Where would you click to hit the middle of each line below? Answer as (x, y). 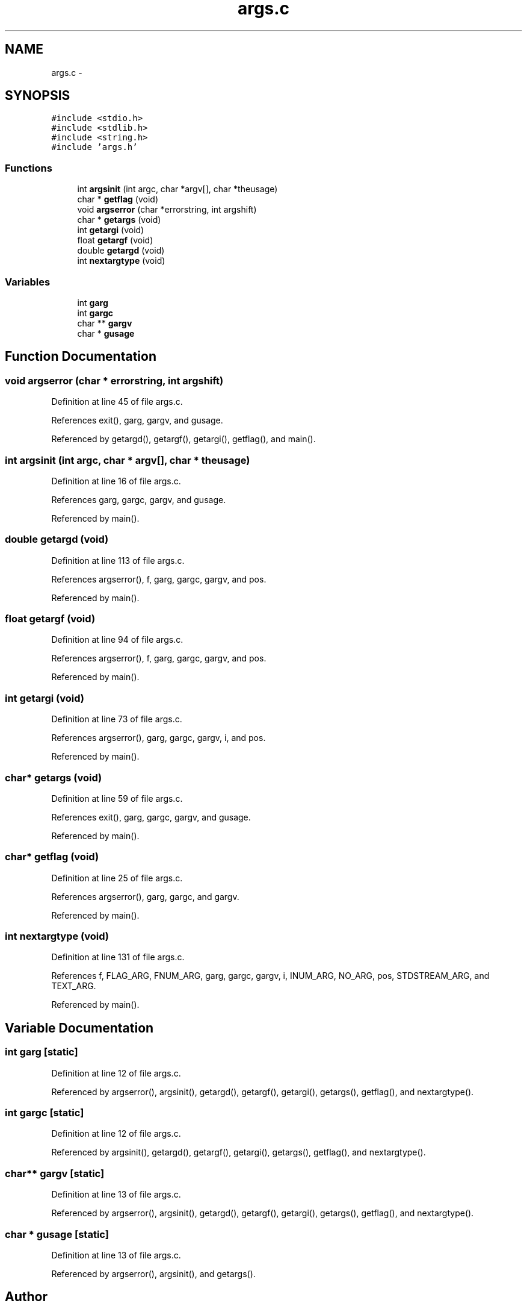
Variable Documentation (79, 1028)
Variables (28, 282)
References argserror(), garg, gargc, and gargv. (145, 896)
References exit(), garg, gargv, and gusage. (137, 420)
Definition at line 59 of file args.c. (117, 798)
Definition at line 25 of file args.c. (117, 878)
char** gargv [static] (55, 1173)
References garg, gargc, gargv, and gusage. (139, 499)
